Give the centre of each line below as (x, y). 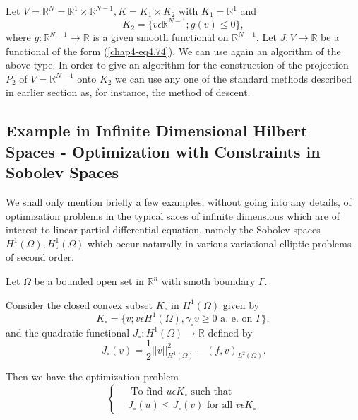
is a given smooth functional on (161, 37)
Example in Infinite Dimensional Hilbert (157, 130)
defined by (230, 332)
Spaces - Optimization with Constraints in (163, 151)
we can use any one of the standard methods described (233, 78)
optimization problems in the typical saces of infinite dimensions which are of (173, 215)
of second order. (40, 257)
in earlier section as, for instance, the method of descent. (128, 92)
